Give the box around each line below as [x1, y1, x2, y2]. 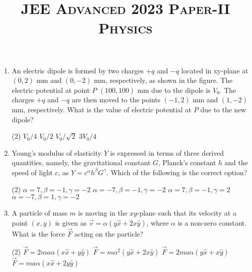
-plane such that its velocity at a [137, 208, 237, 218]
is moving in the [78, 208, 127, 218]
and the [225, 157, 248, 168]
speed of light [11, 167, 53, 177]
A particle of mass [11, 208, 68, 218]
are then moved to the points [72, 94, 161, 105]
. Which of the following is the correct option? [106, 167, 248, 177]
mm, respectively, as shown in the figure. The [94, 75, 233, 85]
